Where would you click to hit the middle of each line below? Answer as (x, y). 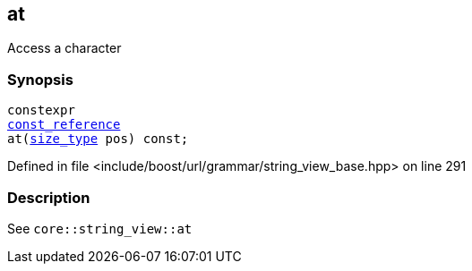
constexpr (41, 110)
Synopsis (40, 79)
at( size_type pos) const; (98, 139)
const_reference (64, 125)
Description (49, 197)
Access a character (64, 48)
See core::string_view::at (100, 228)
